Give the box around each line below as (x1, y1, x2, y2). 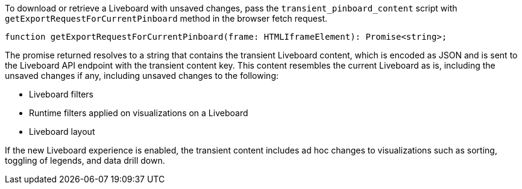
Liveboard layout (29, 126, 95, 137)
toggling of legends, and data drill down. (5, 155, 165, 166)
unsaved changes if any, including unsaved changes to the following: (5, 70, 279, 81)
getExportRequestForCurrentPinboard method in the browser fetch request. (5, 13, 328, 23)
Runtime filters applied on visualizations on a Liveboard (29, 108, 248, 118)
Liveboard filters (29, 89, 94, 99)
